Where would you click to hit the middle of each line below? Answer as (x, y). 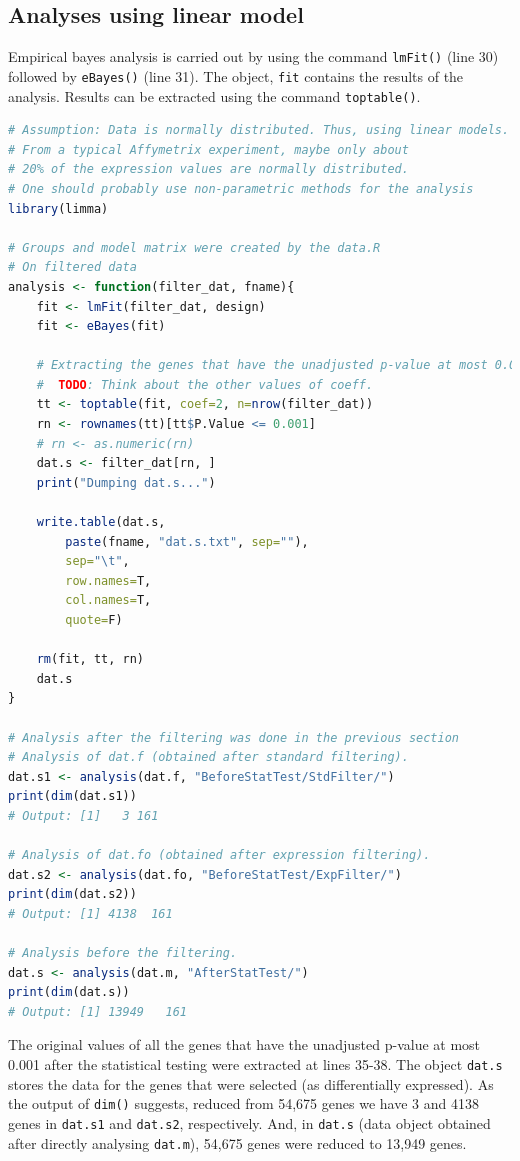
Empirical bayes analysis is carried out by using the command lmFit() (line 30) (253, 56)
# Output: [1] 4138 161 (90, 913)
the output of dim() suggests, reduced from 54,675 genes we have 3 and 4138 (243, 1103)
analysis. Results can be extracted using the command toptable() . (214, 95)
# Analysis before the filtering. (123, 953)
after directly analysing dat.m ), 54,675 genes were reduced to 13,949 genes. (237, 1142)
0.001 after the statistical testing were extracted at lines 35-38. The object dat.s (255, 1064)
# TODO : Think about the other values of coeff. (205, 384)
